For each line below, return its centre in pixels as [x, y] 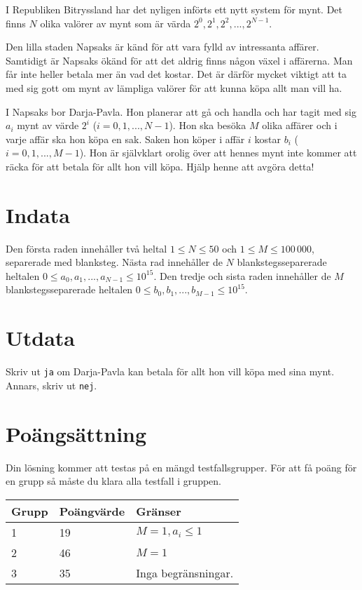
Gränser [159, 511]
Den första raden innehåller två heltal [86, 248]
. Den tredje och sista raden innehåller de [242, 275]
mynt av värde [48, 125]
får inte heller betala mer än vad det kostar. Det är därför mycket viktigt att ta [176, 74]
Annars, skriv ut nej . [51, 385]
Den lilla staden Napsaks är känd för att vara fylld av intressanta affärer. [162, 47]
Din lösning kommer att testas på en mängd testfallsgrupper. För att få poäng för [181, 467]
